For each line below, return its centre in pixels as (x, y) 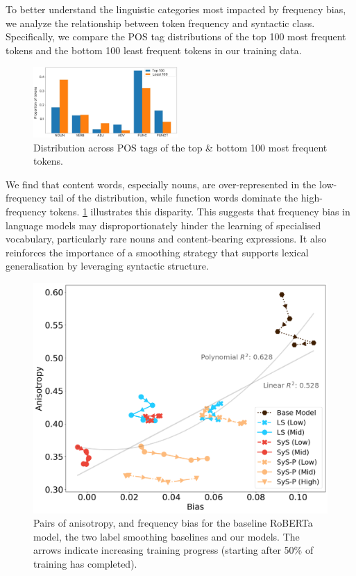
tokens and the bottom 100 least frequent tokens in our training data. (154, 50)
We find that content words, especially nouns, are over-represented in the (161, 184)
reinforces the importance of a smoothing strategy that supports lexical (157, 252)
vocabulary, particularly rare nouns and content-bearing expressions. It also (166, 239)
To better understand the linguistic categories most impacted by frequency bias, (176, 9)
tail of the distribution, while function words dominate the (174, 198)
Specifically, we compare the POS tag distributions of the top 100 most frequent (176, 36)
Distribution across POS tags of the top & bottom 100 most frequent (180, 147)
